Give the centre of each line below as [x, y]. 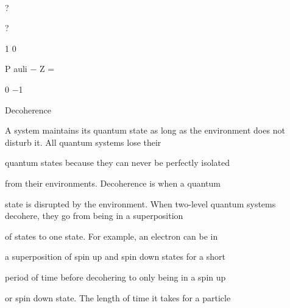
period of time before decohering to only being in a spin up [115, 277]
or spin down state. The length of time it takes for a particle [118, 297]
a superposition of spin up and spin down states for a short [115, 256]
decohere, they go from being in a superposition [94, 216]
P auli [16, 69]
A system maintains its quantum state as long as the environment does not [145, 130]
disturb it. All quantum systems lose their [83, 142]
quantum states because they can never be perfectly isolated [118, 163]
